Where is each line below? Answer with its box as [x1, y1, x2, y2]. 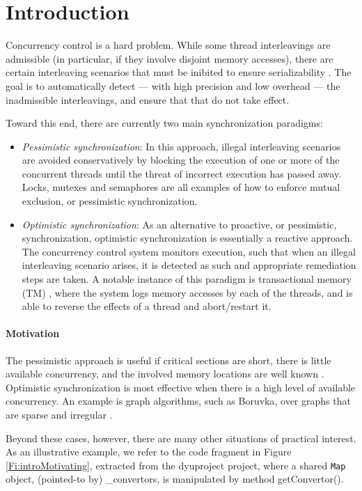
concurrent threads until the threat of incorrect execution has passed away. [22, 166, 342, 180]
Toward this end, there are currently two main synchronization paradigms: [6, 116, 323, 130]
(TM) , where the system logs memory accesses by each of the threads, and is [22, 285, 353, 299]
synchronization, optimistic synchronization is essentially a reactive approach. [22, 231, 353, 245]
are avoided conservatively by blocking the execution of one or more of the [22, 153, 340, 167]
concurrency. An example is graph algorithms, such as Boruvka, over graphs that [6, 393, 351, 408]
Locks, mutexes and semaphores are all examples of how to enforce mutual [22, 180, 340, 194]
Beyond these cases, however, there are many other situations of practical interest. [6, 430, 356, 445]
